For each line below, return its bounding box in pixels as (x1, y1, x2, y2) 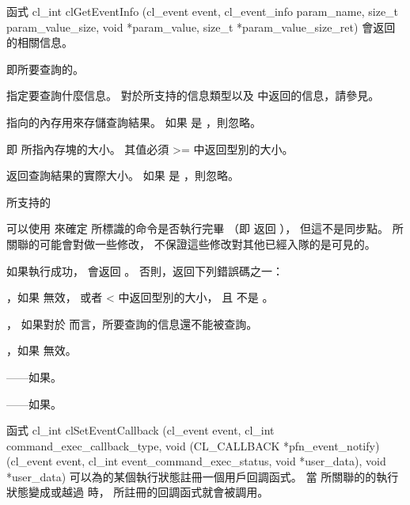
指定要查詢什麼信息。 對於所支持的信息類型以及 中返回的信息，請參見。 (6, 87, 380, 104)
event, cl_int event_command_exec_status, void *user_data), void (55, 453, 386, 469)
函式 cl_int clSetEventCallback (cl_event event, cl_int (6, 422, 275, 439)
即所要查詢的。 (6, 60, 84, 77)
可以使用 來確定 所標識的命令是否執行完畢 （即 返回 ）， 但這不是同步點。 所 (6, 220, 404, 237)
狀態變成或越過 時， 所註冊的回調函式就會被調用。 (6, 484, 269, 500)
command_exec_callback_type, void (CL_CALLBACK (6, 437, 280, 454)
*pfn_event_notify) (283, 437, 380, 454)
